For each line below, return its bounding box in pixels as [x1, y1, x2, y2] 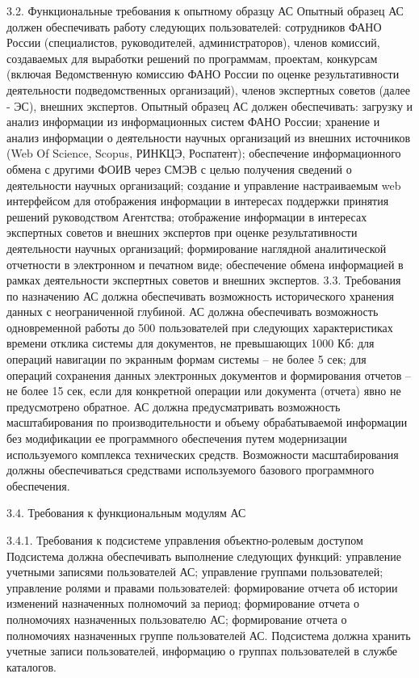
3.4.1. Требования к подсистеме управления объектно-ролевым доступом [6, 532, 363, 548]
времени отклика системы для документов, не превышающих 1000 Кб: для [6, 335, 375, 352]
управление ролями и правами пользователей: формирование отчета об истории [6, 579, 398, 596]
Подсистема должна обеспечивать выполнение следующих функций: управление [6, 547, 401, 564]
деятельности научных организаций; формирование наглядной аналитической [6, 239, 387, 256]
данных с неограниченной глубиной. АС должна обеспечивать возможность [6, 303, 379, 320]
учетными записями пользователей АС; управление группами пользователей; [6, 563, 383, 580]
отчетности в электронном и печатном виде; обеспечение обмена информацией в [6, 255, 404, 272]
